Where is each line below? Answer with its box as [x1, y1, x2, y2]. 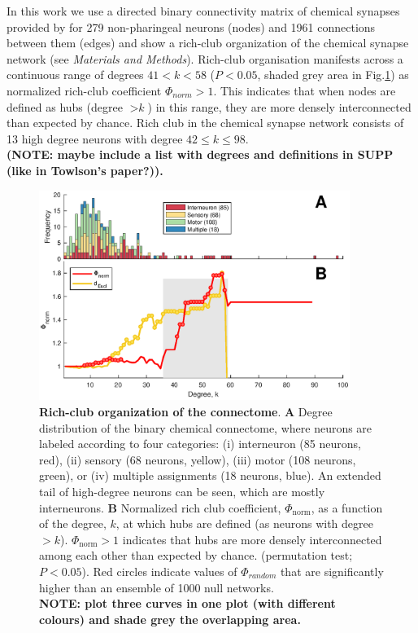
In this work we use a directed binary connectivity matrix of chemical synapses [7, 2, 400, 19]
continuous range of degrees [7, 66, 144, 83]
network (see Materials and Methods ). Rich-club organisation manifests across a [7, 50, 403, 67]
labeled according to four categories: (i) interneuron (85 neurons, [39, 435, 361, 452]
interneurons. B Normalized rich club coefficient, [39, 499, 281, 516]
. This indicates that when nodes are [213, 81, 396, 99]
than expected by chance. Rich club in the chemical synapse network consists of [7, 114, 404, 131]
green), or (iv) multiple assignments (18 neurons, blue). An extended [39, 467, 381, 484]
